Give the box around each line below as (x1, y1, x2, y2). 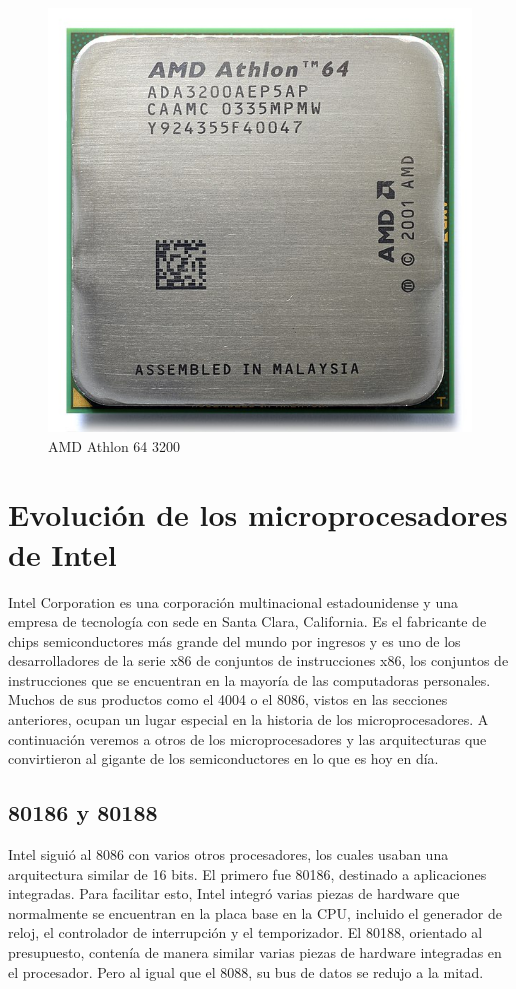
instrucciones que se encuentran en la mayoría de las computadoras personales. (8, 669, 491, 690)
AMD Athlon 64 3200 (48, 435, 181, 456)
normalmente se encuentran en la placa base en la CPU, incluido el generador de (8, 902, 502, 923)
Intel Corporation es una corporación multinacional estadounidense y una (8, 591, 458, 612)
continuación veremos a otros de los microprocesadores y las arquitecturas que (8, 728, 487, 749)
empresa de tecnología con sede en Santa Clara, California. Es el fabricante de (8, 611, 487, 632)
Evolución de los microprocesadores (8, 494, 508, 535)
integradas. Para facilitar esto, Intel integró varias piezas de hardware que (8, 883, 460, 904)
